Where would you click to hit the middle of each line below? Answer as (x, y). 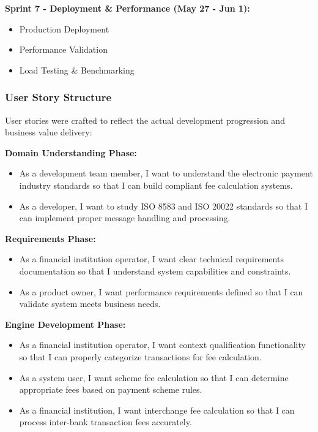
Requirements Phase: (50, 238)
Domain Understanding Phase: (71, 152)
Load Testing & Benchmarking (77, 70)
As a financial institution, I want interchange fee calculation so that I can (157, 410)
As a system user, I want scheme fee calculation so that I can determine (154, 377)
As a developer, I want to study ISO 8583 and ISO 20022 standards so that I (164, 206)
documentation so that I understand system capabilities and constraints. (155, 271)
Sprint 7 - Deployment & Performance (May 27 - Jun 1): (128, 8)
